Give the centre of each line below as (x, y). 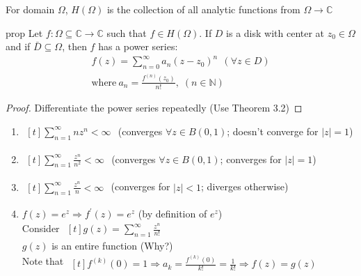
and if (18, 46)
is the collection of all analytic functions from (203, 9)
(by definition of (173, 214)
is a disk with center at (275, 32)
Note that (43, 261)
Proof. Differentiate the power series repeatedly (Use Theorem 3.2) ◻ (154, 107)
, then (74, 46)
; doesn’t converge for (273, 131)
